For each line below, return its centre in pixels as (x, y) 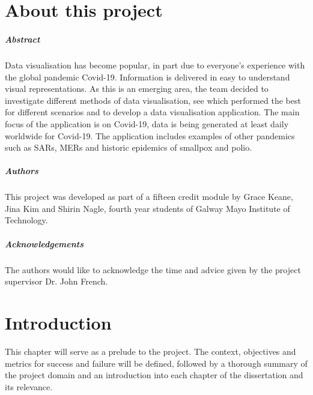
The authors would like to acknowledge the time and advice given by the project (153, 269)
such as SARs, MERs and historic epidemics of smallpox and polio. (129, 147)
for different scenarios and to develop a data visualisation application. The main (152, 112)
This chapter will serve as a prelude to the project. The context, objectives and (150, 351)
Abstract (23, 39)
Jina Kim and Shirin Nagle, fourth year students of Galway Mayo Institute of (147, 208)
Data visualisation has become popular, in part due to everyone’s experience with (155, 65)
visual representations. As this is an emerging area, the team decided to (137, 89)
